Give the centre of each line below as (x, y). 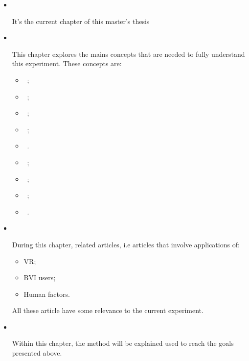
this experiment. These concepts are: (67, 63)
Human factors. (47, 294)
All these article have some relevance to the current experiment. (108, 310)
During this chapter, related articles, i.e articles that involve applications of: (126, 244)
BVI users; (40, 277)
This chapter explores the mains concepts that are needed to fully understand (128, 54)
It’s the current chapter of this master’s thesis (81, 21)
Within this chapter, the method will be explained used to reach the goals (123, 343)
